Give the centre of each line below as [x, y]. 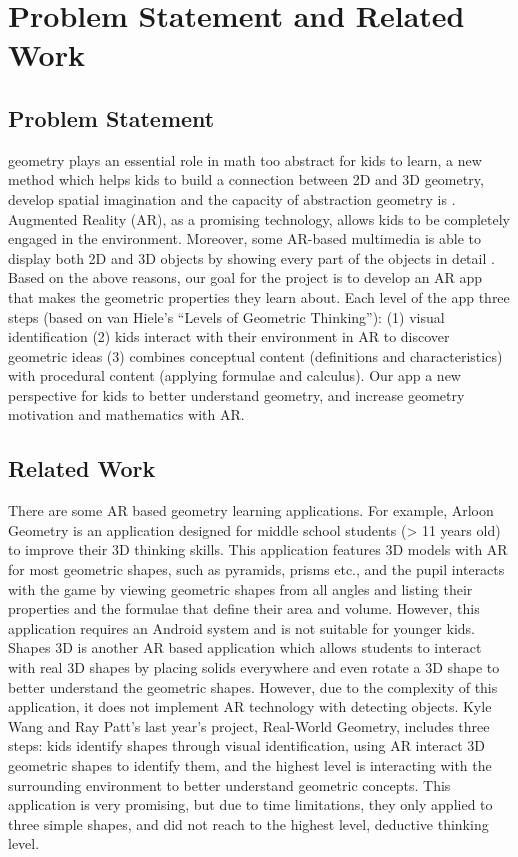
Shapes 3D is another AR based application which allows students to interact [245, 647]
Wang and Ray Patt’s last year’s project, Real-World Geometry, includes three [249, 725]
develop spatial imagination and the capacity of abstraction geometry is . [232, 198]
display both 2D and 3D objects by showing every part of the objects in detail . [251, 257]
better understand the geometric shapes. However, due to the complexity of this [253, 686]
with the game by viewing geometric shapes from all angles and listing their [240, 588]
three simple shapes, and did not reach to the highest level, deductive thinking [248, 823]
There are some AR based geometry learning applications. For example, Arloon [251, 510]
